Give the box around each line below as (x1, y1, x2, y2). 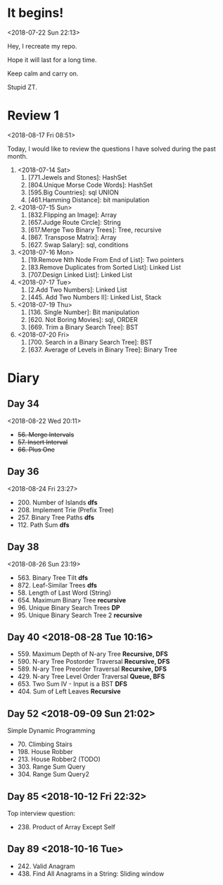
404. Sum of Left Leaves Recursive (17, 687, 121, 695)
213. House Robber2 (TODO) (17, 755, 101, 764)
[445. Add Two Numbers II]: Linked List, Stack (27, 292, 162, 301)
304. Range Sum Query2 (17, 770, 90, 779)
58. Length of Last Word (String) (17, 588, 111, 597)
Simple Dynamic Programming (7, 726, 96, 735)
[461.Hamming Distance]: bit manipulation (27, 195, 150, 204)
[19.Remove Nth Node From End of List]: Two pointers (27, 255, 184, 264)
